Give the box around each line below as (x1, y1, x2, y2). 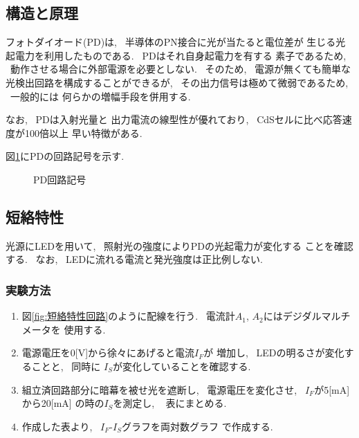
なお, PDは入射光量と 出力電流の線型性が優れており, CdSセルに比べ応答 (6, 112, 342, 127)
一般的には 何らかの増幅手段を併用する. (10, 89, 191, 103)
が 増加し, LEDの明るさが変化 (203, 345, 344, 360)
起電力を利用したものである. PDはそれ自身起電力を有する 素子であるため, (6, 48, 347, 62)
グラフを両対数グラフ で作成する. (121, 419, 273, 433)
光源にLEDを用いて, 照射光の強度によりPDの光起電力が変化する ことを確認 (6, 238, 353, 253)
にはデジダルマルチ (263, 309, 351, 323)
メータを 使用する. (21, 322, 106, 336)
